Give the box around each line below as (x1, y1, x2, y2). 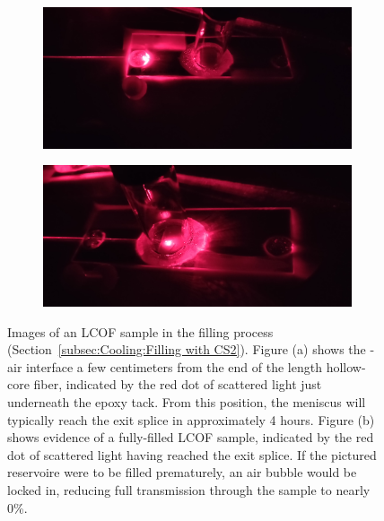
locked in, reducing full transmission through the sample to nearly (7, 480, 371, 499)
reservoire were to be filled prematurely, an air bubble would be (7, 463, 357, 482)
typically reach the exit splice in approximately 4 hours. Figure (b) (7, 410, 375, 429)
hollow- (326, 357, 366, 376)
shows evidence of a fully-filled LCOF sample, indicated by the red (7, 428, 374, 447)
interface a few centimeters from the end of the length (26, 357, 322, 376)
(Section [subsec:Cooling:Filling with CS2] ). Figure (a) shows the (7, 340, 366, 359)
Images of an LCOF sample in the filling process (7, 322, 274, 341)
